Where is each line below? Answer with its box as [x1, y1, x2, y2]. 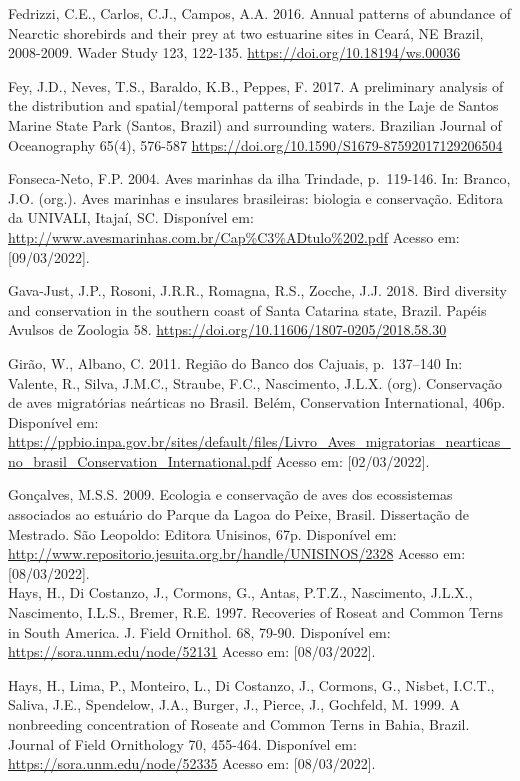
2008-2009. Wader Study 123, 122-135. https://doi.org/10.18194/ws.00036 [8, 42, 461, 63]
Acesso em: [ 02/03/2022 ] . [275, 450, 430, 471]
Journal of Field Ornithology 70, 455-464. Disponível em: [8, 733, 357, 754]
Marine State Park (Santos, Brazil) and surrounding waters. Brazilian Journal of [8, 114, 502, 135]
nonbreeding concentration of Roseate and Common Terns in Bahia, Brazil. [8, 714, 470, 734]
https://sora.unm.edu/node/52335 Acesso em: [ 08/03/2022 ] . [8, 753, 376, 774]
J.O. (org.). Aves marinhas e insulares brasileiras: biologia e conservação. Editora [8, 187, 504, 208]
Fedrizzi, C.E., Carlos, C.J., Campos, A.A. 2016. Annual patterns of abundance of [8, 3, 512, 23]
